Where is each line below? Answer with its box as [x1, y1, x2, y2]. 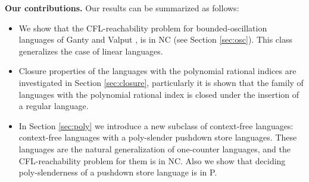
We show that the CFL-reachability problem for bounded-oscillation [18, 21, 267, 34]
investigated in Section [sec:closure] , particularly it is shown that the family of [18, 76, 304, 88]
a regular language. [18, 100, 89, 112]
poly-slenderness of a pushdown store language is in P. [18, 166, 217, 178]
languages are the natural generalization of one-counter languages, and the [18, 142, 291, 155]
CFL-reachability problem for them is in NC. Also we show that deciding [18, 154, 286, 167]
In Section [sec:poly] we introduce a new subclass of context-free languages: [18, 119, 294, 132]
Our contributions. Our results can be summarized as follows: [5, 2, 239, 14]
